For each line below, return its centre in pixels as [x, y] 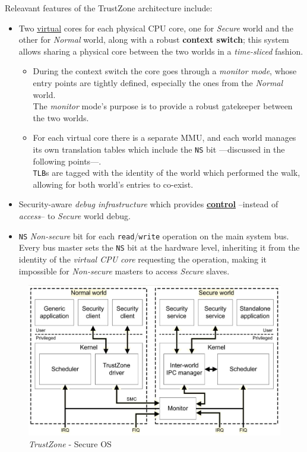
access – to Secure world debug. [75, 216]
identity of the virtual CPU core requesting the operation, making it [143, 259]
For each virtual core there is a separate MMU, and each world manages [164, 138]
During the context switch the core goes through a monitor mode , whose [165, 71]
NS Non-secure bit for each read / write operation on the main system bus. [154, 236]
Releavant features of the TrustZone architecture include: [109, 8]
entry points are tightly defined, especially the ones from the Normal [158, 82]
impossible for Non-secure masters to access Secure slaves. [124, 271]
